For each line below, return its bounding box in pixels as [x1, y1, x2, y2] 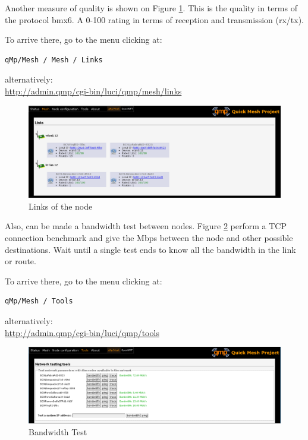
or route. [5, 255, 36, 267]
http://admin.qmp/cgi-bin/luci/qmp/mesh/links [5, 84, 182, 97]
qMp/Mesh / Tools [5, 297, 73, 306]
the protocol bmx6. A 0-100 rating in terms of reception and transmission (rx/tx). [5, 13, 304, 26]
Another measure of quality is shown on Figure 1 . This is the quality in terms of [5, 2, 297, 14]
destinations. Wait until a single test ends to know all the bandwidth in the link [5, 243, 296, 255]
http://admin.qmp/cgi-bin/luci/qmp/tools [5, 326, 159, 338]
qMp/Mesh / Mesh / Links [5, 55, 103, 64]
